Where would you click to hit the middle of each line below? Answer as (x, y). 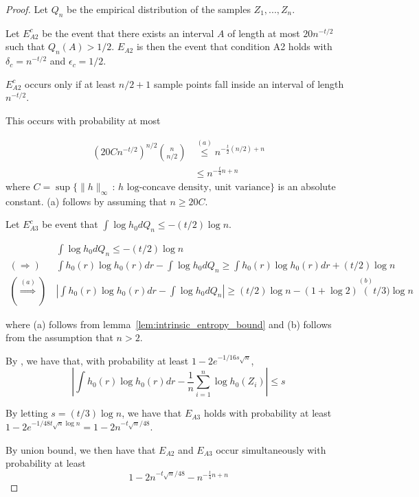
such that (25, 46)
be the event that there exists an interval (128, 33)
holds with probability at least (268, 413)
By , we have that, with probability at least (97, 360)
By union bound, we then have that (81, 449)
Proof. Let (27, 9)
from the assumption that (59, 337)
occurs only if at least (70, 83)
